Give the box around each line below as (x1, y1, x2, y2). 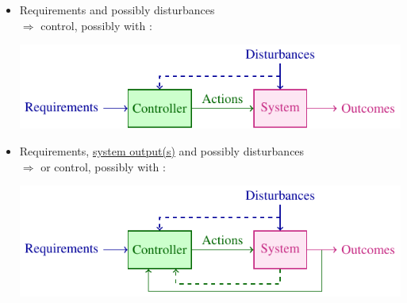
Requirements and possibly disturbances (19, 2, 215, 17)
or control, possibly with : (40, 158, 166, 175)
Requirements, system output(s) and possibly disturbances (19, 142, 305, 159)
